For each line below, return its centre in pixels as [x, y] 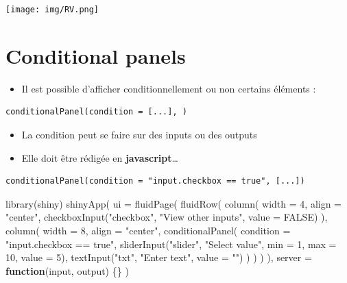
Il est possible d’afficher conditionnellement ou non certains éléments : [169, 88]
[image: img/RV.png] [52, 10]
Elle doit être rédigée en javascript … [100, 157]
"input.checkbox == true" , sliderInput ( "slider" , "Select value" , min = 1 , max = [171, 244]
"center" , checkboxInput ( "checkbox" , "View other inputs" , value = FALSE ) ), [167, 217]
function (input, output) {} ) [67, 270]
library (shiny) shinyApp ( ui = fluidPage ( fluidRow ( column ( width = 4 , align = [174, 203]
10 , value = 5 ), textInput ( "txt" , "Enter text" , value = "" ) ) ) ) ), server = [159, 257]
